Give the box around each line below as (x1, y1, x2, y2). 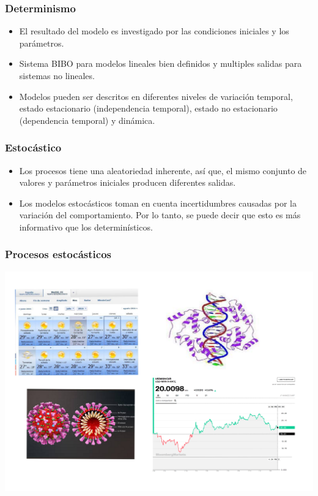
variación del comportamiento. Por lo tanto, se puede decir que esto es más (19, 208, 301, 221)
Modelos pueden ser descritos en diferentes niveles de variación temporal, (19, 90, 293, 102)
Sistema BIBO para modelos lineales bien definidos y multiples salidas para (19, 57, 302, 70)
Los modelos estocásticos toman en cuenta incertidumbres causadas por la (19, 196, 297, 209)
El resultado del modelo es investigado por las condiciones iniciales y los (19, 25, 289, 37)
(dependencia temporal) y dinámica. (19, 113, 155, 126)
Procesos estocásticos (5, 246, 111, 262)
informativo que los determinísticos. (19, 220, 153, 233)
